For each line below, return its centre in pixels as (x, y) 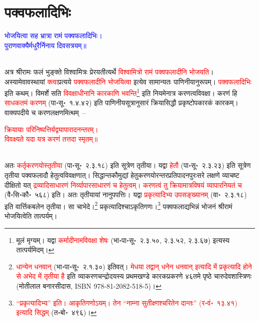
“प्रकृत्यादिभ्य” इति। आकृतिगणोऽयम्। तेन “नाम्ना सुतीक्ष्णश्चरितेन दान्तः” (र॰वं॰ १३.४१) (127, 302)
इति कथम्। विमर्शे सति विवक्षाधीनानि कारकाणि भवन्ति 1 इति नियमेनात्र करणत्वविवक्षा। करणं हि (121, 92)
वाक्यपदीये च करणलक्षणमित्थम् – (45, 112)
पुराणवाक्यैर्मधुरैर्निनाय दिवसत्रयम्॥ (45, 45)
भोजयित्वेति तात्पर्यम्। (31, 215)
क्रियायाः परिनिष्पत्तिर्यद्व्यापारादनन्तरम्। (51, 129)
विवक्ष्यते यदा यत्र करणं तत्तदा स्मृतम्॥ (51, 139)
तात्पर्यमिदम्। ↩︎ (35, 250)
